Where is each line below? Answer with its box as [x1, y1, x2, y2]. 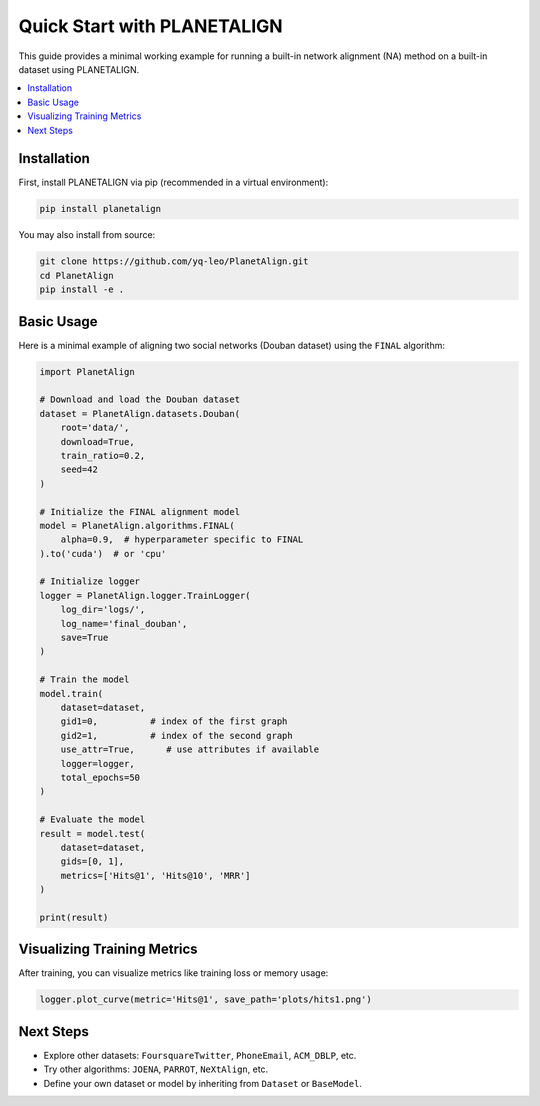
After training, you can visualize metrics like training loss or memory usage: [18, 967, 329, 979]
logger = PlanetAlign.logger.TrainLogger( [39, 590, 251, 601]
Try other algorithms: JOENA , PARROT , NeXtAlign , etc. [43, 1063, 269, 1075]
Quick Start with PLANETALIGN [18, 15, 284, 37]
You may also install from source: [18, 229, 156, 241]
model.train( [39, 688, 104, 699]
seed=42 [60, 464, 99, 475]
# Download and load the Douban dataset [39, 394, 240, 405]
